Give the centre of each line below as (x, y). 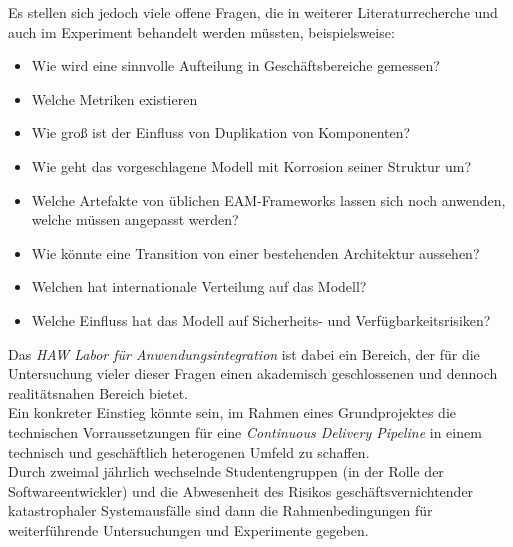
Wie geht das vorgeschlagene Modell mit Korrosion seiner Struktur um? (251, 165)
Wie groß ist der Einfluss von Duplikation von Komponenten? (221, 132)
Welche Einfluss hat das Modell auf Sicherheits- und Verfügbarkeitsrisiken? (261, 319)
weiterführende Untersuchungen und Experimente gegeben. (188, 529)
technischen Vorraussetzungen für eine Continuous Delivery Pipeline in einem (245, 431)
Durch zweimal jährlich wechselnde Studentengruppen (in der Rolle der (226, 471)
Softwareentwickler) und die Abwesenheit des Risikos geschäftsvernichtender (241, 490)
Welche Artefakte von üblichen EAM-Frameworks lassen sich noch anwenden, (268, 199)
